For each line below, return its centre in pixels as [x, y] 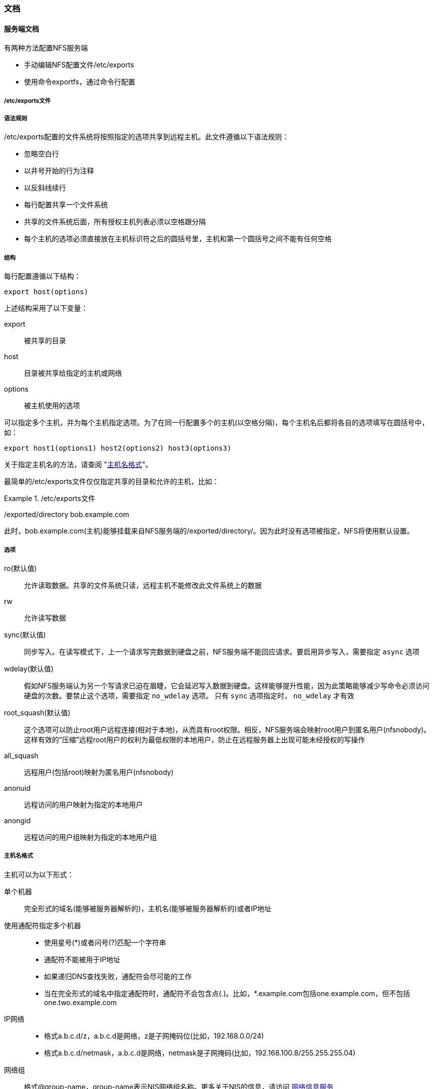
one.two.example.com [80, 1002]
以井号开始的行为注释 [59, 171]
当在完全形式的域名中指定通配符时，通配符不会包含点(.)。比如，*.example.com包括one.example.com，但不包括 [227, 993]
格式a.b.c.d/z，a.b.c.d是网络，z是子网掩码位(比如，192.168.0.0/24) [154, 1036]
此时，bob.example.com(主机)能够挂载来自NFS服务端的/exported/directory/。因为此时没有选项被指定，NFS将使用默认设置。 [209, 531]
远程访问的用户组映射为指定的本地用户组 [90, 837]
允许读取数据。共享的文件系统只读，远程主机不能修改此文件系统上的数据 [143, 585]
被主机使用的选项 [52, 406]
